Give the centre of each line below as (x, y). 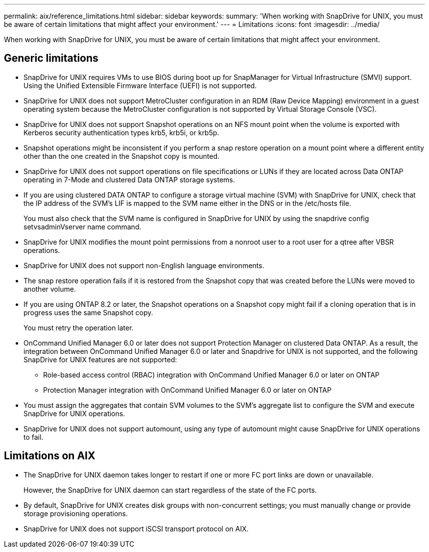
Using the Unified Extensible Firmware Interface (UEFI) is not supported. (140, 85)
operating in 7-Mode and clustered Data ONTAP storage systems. (129, 179)
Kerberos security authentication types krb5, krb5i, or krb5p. (121, 132)
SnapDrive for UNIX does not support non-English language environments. (144, 265)
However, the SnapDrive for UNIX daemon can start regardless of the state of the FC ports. (170, 490)
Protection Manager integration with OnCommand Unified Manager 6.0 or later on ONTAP (187, 390)
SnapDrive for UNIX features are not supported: (100, 359)
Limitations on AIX (50, 456)
